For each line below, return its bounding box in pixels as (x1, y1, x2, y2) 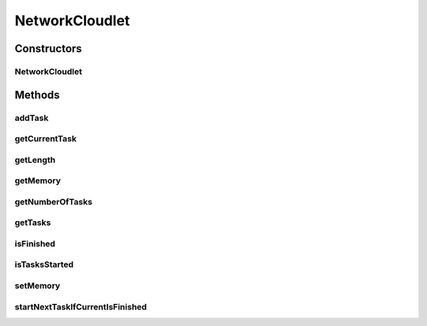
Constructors (14, 42, 82, 55)
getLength (14, 154, 55, 165)
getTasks (14, 217, 51, 228)
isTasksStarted (14, 259, 74, 270)
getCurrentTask (14, 133, 77, 144)
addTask (14, 112, 49, 123)
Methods (14, 88, 60, 102)
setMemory (14, 280, 61, 291)
